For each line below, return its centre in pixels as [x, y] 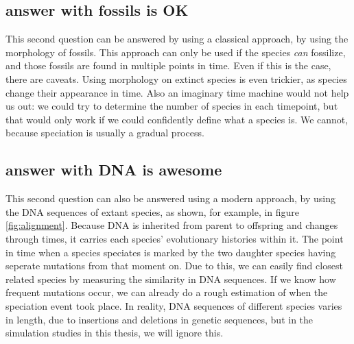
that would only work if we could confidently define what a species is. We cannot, [177, 119]
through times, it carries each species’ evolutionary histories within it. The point [175, 238]
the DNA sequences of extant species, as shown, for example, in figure [153, 211]
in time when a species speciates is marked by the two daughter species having [171, 252]
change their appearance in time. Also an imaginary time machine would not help [177, 92]
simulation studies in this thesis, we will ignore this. [115, 333]
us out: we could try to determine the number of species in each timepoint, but [172, 106]
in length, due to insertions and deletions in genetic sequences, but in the [160, 319]
